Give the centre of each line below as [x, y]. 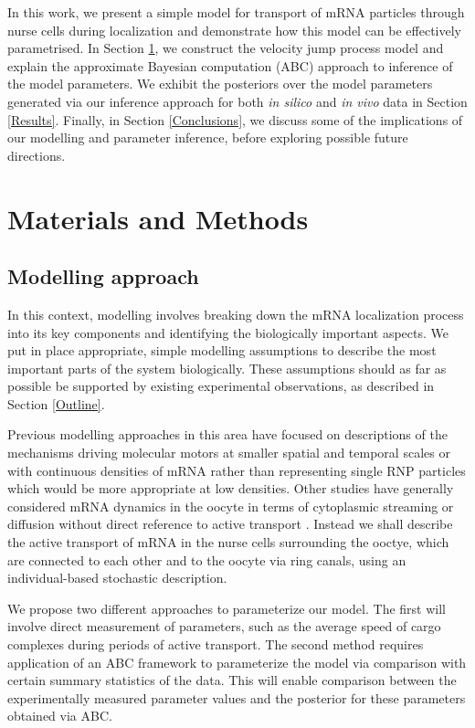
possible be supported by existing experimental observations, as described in [221, 386]
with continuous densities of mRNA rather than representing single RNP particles [237, 470]
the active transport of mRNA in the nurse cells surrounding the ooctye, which [228, 542]
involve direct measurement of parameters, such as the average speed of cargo [224, 626]
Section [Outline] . [56, 403]
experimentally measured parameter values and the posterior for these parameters [237, 697]
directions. [37, 155]
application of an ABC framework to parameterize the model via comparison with [237, 662]
